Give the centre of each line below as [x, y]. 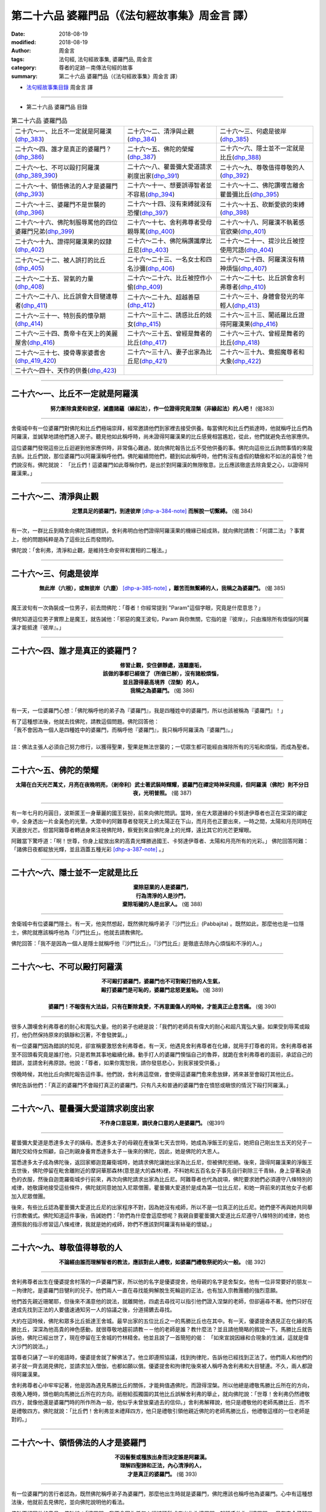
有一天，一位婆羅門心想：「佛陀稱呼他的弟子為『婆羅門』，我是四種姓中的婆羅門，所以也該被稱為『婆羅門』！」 [149, 710]
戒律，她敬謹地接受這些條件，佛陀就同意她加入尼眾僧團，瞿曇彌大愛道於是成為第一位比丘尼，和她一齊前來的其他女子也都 [162, 1188]
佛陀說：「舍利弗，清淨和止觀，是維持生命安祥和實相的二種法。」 [91, 550]
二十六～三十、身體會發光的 [259, 296]
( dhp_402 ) [30, 250]
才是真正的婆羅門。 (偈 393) [162, 1474]
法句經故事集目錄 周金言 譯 [59, 87]
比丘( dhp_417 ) [147, 343]
